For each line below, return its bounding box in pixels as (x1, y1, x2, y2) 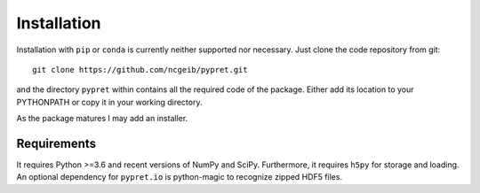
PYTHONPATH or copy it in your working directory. (16, 96, 203, 107)
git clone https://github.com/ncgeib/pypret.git (32, 65, 248, 74)
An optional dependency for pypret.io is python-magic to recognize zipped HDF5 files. (16, 172, 342, 182)
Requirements (16, 135, 97, 151)
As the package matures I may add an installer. (16, 113, 188, 124)
